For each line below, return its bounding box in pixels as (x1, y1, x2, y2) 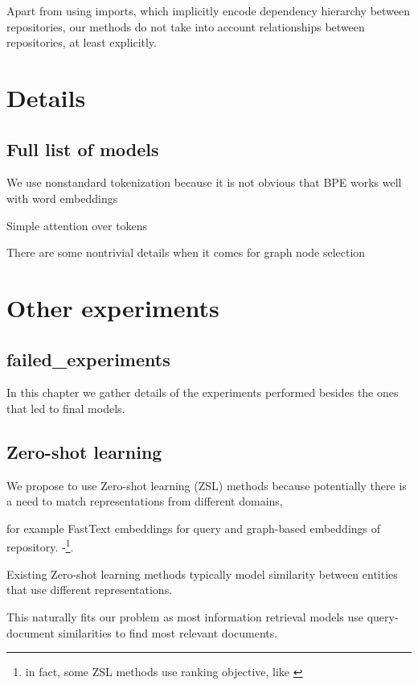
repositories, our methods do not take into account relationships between (6, 18, 365, 35)
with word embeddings (6, 189, 118, 206)
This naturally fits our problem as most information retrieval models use (6, 608, 364, 625)
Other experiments (6, 291, 219, 324)
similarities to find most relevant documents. (58, 624, 278, 641)
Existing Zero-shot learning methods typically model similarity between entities (6, 565, 398, 582)
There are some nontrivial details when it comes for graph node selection (6, 244, 366, 261)
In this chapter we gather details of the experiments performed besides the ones (6, 384, 399, 401)
